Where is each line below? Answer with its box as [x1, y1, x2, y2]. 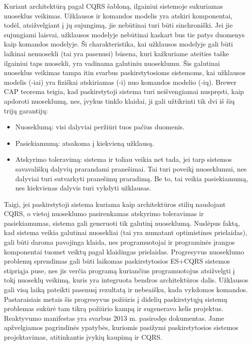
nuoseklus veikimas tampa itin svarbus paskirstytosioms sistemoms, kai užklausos [4, 67, 246, 78]
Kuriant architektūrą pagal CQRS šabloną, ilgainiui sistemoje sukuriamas [4, 1, 223, 11]
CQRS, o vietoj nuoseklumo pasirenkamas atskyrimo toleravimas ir [4, 208, 204, 219]
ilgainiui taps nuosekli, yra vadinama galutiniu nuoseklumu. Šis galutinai [4, 58, 220, 68]
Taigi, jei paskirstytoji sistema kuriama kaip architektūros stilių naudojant [4, 199, 226, 209]
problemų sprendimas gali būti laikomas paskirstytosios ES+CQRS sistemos [4, 256, 230, 266]
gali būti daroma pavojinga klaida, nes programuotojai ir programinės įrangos [4, 237, 235, 247]
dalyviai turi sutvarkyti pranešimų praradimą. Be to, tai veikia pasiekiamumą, [15, 173, 248, 183]
